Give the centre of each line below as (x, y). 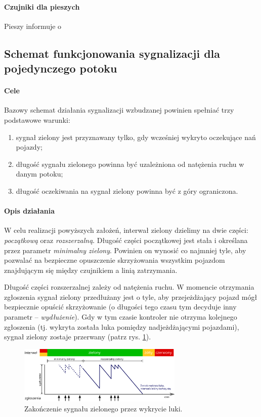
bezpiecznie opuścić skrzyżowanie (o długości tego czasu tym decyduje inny (120, 307)
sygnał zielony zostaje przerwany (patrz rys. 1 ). (78, 337)
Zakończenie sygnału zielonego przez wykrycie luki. (103, 408)
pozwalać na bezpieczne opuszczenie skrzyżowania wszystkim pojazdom (115, 260)
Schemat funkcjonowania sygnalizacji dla (112, 53)
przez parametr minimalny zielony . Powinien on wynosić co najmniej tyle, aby (125, 250)
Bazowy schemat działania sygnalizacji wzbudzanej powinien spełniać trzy (119, 110)
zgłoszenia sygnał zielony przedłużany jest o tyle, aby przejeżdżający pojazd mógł (131, 297)
